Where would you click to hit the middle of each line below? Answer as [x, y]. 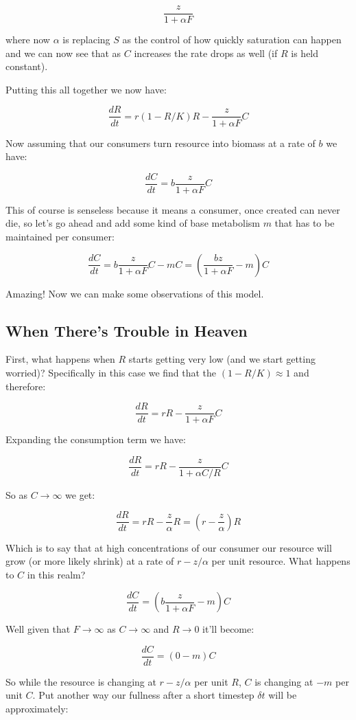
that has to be [305, 223]
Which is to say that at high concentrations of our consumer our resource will [169, 547]
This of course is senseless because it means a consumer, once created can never [173, 209]
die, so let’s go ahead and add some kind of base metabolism [133, 223]
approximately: [37, 708]
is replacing [86, 40]
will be [283, 695]
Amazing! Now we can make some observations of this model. [135, 293]
